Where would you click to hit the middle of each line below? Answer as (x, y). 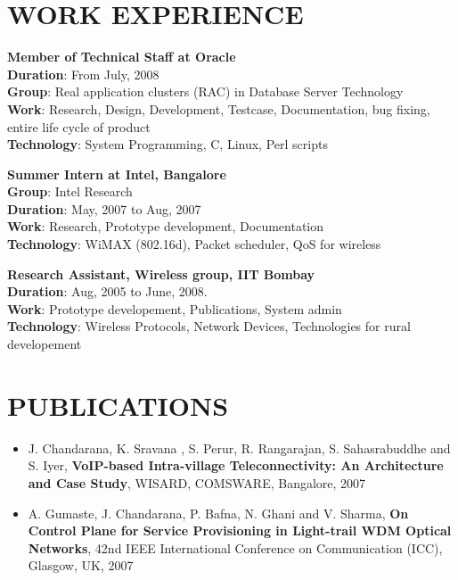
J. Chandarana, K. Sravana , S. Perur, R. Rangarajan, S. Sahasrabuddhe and (239, 447)
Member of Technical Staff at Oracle (122, 57)
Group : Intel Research (70, 191)
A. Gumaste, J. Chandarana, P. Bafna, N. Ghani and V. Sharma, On (218, 513)
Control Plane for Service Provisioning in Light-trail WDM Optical (240, 530)
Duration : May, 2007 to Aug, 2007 (104, 208)
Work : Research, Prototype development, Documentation (166, 226)
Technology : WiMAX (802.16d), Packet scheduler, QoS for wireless (194, 244)
